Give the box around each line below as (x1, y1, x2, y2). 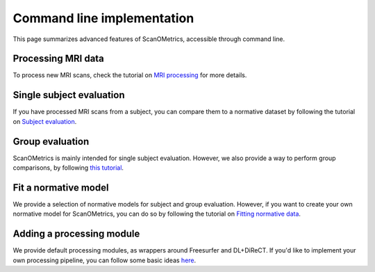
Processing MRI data (12, 53, 104, 65)
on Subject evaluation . (12, 117, 77, 125)
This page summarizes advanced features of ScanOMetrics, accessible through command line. (12, 35, 285, 43)
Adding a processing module (12, 228, 140, 240)
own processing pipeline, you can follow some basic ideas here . (12, 256, 197, 264)
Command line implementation (12, 10, 194, 26)
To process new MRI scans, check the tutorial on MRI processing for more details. (12, 71, 247, 79)
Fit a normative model (12, 182, 109, 193)
